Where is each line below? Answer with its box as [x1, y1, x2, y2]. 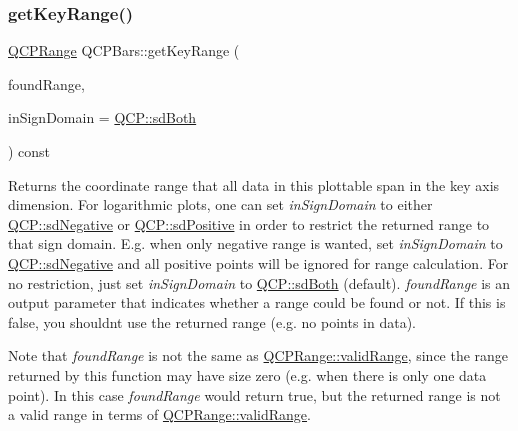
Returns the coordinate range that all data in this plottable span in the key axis [8, 174, 500, 195]
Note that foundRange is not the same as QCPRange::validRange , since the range [8, 345, 509, 366]
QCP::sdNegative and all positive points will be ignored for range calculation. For [8, 252, 509, 273]
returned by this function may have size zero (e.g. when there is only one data [8, 364, 487, 385]
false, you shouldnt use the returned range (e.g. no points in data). [8, 311, 417, 332]
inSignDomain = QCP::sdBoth [8, 107, 197, 128]
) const [8, 141, 51, 161]
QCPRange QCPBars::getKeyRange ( [8, 40, 240, 61]
